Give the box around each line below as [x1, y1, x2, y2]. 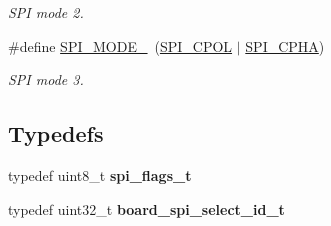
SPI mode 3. [8, 69, 84, 90]
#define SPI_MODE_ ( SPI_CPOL [8, 35, 233, 56]
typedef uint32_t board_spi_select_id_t [8, 198, 285, 219]
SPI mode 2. [8, 2, 84, 22]
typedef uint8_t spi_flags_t [8, 164, 192, 185]
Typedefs [8, 118, 104, 149]
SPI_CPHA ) [245, 35, 325, 56]
